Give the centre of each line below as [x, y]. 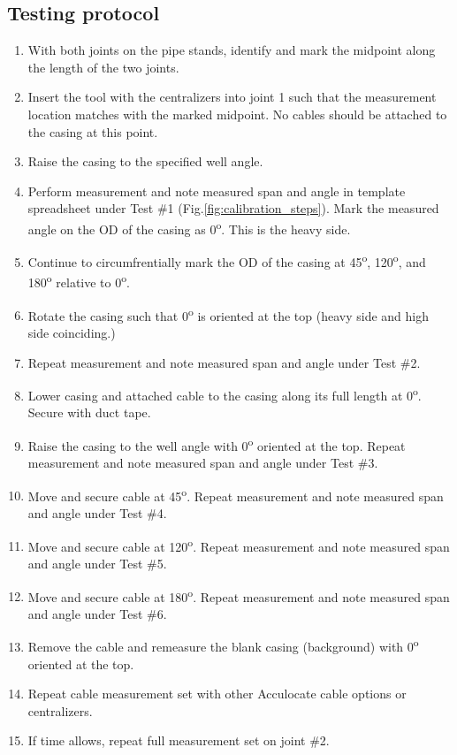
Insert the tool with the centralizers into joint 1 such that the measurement [232, 97]
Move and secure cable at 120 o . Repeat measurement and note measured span [239, 545]
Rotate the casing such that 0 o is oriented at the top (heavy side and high [228, 314]
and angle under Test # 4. [97, 513]
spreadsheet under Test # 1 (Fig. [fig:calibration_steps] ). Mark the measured [233, 208]
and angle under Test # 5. [97, 563]
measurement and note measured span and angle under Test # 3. [203, 463]
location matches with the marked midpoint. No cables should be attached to [237, 114]
